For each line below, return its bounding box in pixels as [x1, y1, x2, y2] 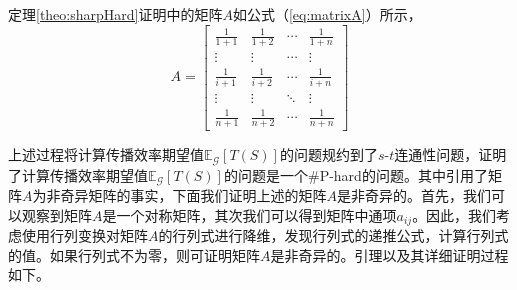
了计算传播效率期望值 [8, 164, 148, 185]
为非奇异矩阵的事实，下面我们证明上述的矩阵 [32, 185, 327, 206]
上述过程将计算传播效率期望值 [8, 144, 204, 165]
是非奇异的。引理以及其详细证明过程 [270, 244, 509, 265]
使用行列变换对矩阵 [21, 225, 148, 246]
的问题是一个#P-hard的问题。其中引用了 [223, 164, 488, 185]
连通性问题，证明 [394, 144, 507, 165]
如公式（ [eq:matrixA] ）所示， [232, 4, 422, 24]
